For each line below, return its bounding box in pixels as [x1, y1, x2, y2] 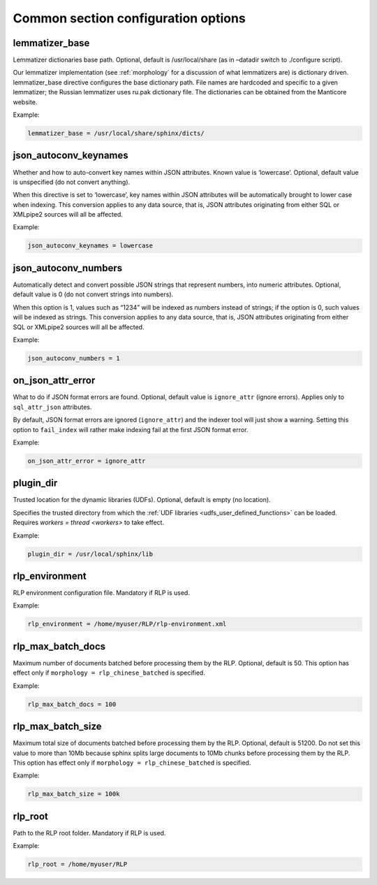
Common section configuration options [13, 10, 246, 26]
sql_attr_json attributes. [13, 403, 92, 411]
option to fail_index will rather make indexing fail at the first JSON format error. [13, 425, 249, 433]
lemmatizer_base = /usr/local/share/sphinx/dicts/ [27, 129, 205, 137]
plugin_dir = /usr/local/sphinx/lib [27, 549, 154, 558]
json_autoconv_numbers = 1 [27, 354, 120, 362]
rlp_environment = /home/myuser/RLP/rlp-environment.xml [27, 620, 227, 628]
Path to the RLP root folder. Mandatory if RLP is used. [13, 828, 166, 837]
